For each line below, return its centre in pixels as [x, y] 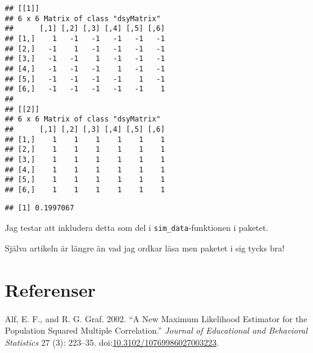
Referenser [50, 289]
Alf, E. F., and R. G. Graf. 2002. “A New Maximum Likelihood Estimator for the [156, 318]
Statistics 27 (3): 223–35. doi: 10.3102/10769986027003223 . [112, 342]
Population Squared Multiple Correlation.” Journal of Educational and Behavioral [156, 330]
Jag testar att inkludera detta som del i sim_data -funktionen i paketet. [137, 228]
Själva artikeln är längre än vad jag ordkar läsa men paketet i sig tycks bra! [145, 248]
